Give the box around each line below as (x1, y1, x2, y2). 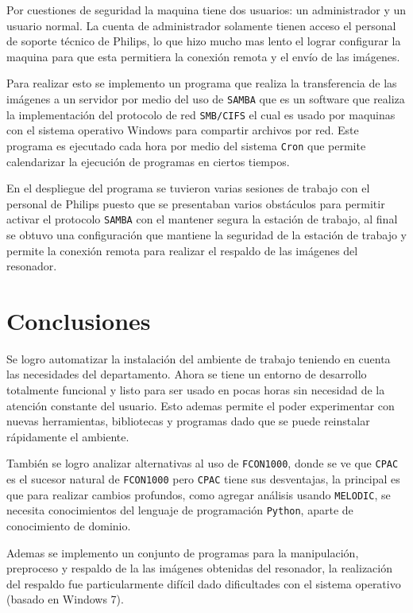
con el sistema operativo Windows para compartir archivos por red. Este (6, 122, 359, 138)
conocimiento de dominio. (6, 518, 131, 534)
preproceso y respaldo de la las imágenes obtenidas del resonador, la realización (6, 560, 393, 576)
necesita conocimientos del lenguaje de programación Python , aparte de (6, 502, 353, 518)
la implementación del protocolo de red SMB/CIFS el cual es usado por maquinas (6, 106, 396, 122)
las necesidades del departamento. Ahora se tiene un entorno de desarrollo (6, 366, 367, 382)
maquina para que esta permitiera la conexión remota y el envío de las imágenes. (6, 48, 400, 64)
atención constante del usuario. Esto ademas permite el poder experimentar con (6, 397, 395, 413)
